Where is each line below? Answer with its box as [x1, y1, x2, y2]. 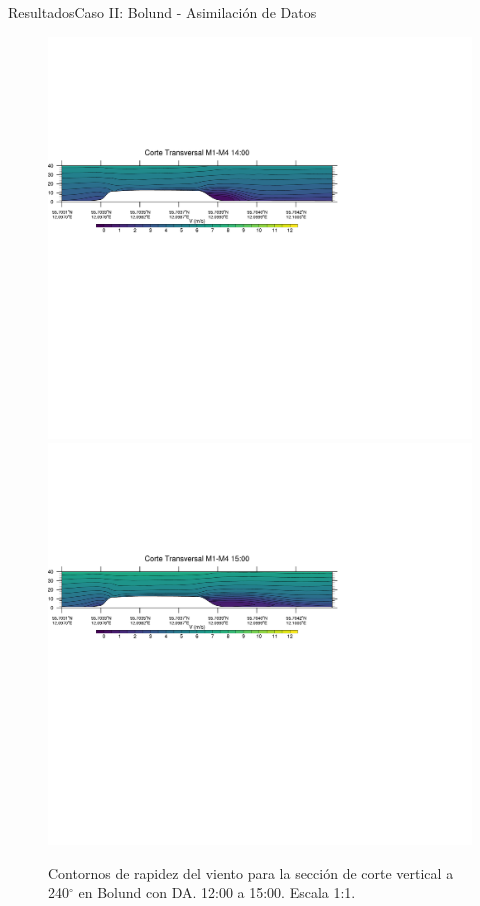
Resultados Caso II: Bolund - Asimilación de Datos [8, 2, 317, 22]
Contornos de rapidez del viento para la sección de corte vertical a [48, 862, 454, 883]
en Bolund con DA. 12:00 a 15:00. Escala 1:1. [78, 882, 356, 903]
